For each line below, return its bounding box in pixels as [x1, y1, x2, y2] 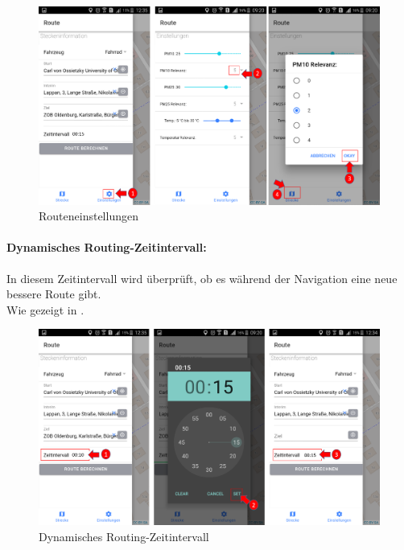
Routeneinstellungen [39, 207, 138, 224]
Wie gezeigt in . [6, 301, 85, 318]
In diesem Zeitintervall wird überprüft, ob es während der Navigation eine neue [6, 269, 398, 286]
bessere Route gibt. [6, 285, 101, 302]
